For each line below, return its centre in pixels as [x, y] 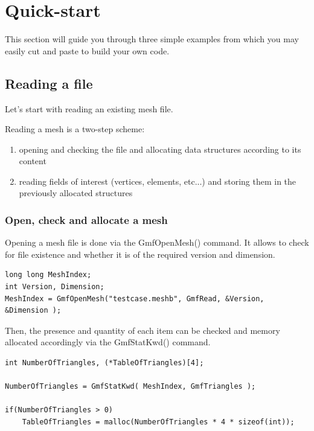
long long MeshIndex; [48, 275]
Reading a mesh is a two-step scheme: [75, 129]
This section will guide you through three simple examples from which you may [152, 39]
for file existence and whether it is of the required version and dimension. [140, 254]
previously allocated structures [76, 193]
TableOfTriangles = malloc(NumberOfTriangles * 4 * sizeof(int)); [158, 422]
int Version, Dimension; [55, 287]
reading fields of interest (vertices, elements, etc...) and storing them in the [158, 181]
